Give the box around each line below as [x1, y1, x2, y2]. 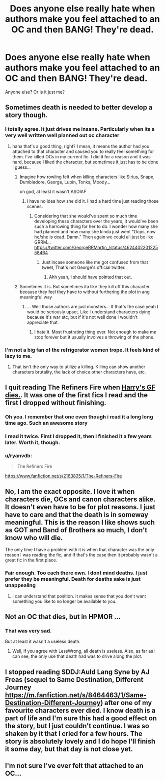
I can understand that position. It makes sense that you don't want [12, 593, 146, 599]
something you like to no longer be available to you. [12, 598, 117, 604]
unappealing [5, 582, 36, 589]
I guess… [12, 164, 31, 170]
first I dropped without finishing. [5, 399, 107, 407]
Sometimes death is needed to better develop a [5, 103, 153, 112]
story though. [5, 111, 48, 119]
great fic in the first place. [5, 557, 57, 563]
